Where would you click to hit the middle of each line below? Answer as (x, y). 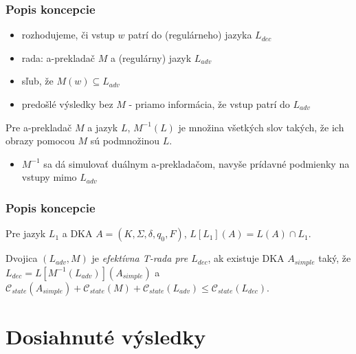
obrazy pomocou (40, 141)
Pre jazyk (26, 233)
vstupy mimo (49, 177)
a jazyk (103, 127)
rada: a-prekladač (58, 57)
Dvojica (22, 258)
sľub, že (37, 81)
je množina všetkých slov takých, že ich (261, 127)
